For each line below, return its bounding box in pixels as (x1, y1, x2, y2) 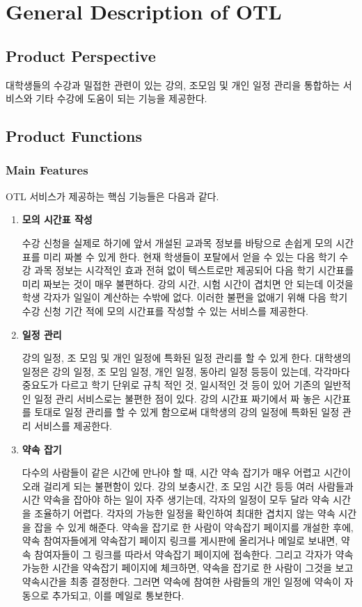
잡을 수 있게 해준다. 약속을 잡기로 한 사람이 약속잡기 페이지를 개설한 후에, (34, 519, 354, 534)
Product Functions (6, 125, 143, 147)
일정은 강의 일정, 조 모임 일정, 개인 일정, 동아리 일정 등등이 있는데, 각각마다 (22, 364, 350, 378)
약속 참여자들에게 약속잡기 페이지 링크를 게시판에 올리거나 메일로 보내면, (22, 533, 338, 548)
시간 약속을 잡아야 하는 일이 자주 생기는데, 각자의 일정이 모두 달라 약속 (22, 492, 330, 507)
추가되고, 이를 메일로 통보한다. (52, 588, 184, 602)
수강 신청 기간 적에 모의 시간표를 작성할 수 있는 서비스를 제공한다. (22, 303, 308, 318)
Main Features (6, 161, 88, 179)
